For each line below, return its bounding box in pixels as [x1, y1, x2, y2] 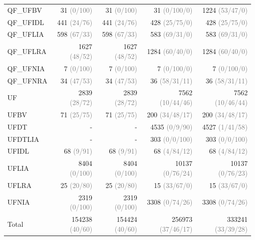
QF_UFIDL [7, 17, 44, 27]
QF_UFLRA [7, 46, 47, 56]
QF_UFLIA [7, 29, 44, 39]
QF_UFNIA [7, 63, 45, 73]
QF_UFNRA [7, 75, 48, 85]
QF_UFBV [7, 4, 42, 15]
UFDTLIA [7, 133, 39, 144]
